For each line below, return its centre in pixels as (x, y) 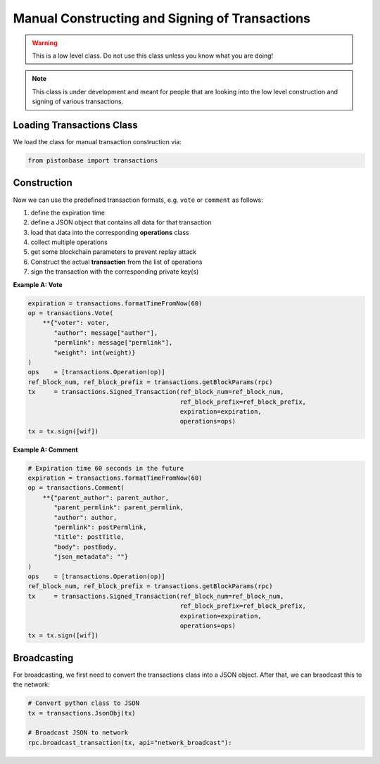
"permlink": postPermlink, (100, 527)
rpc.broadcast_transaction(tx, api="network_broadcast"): (130, 743)
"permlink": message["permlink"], (113, 343)
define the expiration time (68, 212)
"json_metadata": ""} (91, 557)
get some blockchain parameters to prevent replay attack (114, 252)
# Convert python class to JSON (84, 703)
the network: (31, 685)
